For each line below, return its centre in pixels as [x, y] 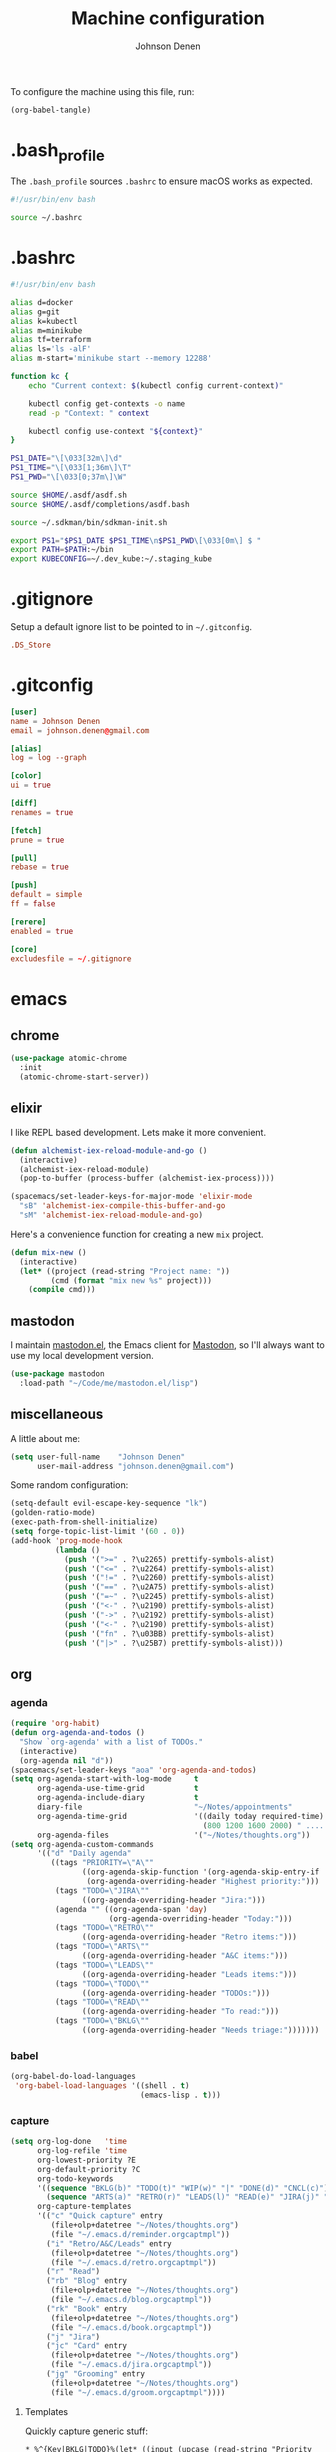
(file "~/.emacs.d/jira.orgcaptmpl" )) [131, 2365]
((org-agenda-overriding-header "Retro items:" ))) [189, 1937]
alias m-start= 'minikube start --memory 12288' [111, 358]
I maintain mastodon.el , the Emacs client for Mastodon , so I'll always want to [167, 1345]
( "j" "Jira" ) [73, 2337]
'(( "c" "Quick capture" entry [99, 2216]
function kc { [40, 377]
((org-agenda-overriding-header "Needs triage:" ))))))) [200, 2030]
